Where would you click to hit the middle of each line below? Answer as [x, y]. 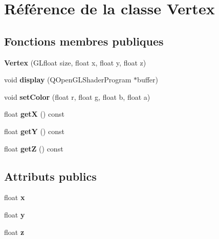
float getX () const [34, 114]
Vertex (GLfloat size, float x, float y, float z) [75, 62]
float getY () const [34, 131]
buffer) [148, 80]
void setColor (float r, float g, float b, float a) [77, 96]
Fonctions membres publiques [84, 41]
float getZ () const [34, 148]
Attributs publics [50, 176]
